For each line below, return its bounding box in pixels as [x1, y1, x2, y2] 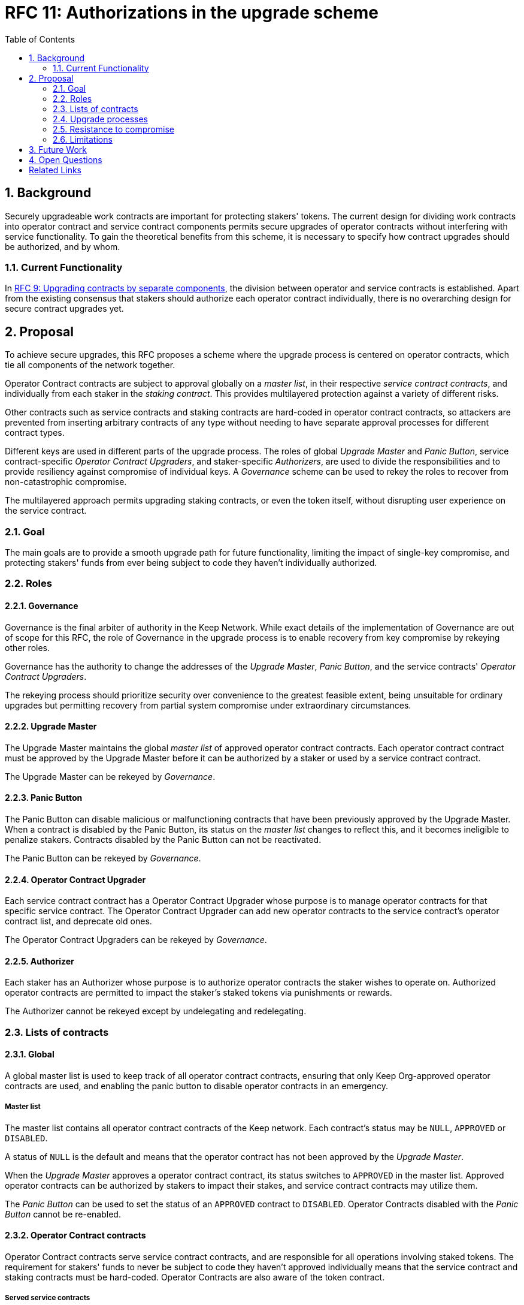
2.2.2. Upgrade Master [5, 721, 97, 732]
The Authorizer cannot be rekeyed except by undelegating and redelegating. [5, 1006, 307, 1017]
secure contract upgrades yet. [5, 303, 124, 314]
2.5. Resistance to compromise [53, 123, 174, 134]
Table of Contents [5, 34, 75, 44]
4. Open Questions [29, 154, 102, 165]
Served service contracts [5, 1294, 90, 1303]
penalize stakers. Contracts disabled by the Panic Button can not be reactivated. [5, 834, 322, 845]
